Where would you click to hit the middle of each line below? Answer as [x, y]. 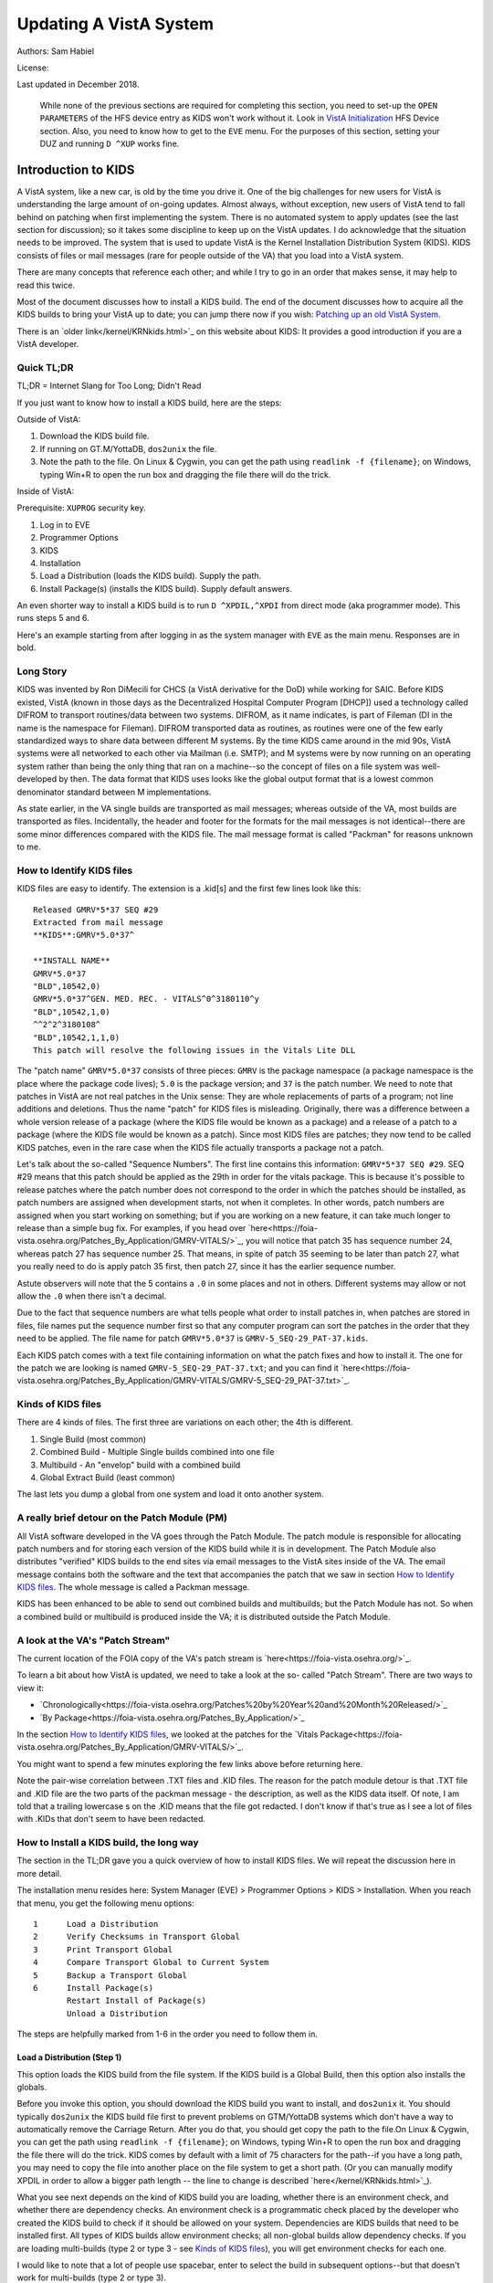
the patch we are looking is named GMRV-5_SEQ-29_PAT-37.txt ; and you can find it [178, 1368]
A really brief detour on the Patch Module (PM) [122, 1518]
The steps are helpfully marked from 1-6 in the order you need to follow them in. [168, 2034]
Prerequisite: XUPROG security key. [81, 508]
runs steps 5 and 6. [53, 618]
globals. [32, 2087]
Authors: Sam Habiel [56, 51]
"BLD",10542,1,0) [72, 1012]
